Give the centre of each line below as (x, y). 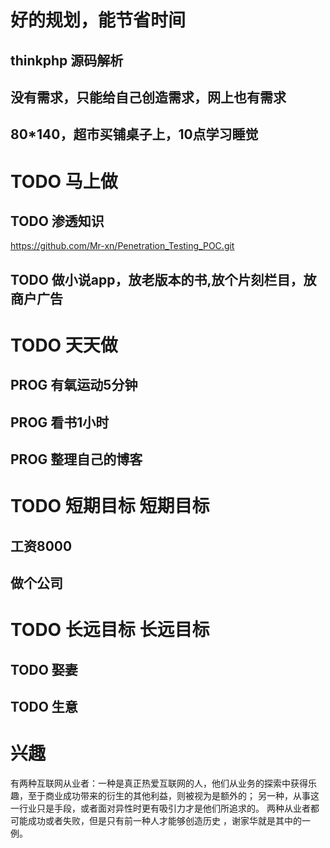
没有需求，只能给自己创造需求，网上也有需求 (148, 97)
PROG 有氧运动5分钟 (74, 385)
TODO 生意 (44, 707)
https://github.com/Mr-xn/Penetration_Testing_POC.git (122, 246)
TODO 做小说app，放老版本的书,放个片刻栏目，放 (163, 279)
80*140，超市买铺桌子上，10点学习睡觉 (134, 134)
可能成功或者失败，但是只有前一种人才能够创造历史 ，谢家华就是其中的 (156, 820)
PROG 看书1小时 (60, 422)
